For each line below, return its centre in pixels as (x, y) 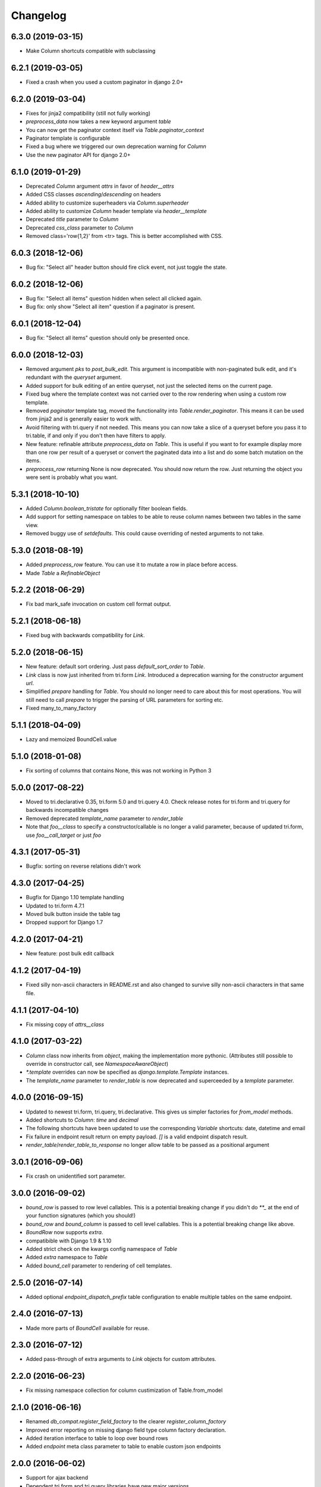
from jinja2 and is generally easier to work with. (84, 419)
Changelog (39, 15)
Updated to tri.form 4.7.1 (55, 906)
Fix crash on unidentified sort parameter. (76, 1176)
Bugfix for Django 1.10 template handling (75, 898)
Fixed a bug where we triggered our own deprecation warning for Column (116, 146)
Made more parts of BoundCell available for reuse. (88, 1328)
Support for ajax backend (57, 1477)
